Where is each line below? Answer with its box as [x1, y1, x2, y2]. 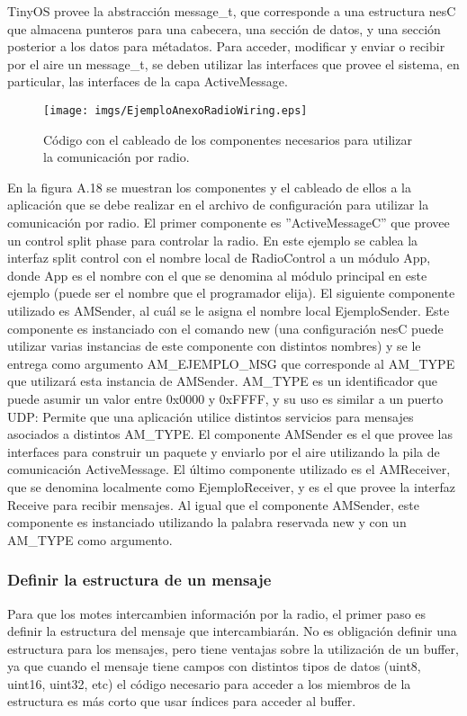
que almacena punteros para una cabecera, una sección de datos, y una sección [7, 19, 441, 38]
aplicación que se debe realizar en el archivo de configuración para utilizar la [7, 195, 429, 214]
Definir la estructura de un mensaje [7, 568, 272, 591]
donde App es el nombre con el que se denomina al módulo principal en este [7, 265, 427, 284]
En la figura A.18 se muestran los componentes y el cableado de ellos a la [7, 177, 411, 196]
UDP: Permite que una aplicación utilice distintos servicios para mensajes [7, 407, 414, 425]
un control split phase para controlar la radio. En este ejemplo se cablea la [7, 230, 418, 249]
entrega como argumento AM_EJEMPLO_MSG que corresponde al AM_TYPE [7, 354, 455, 372]
